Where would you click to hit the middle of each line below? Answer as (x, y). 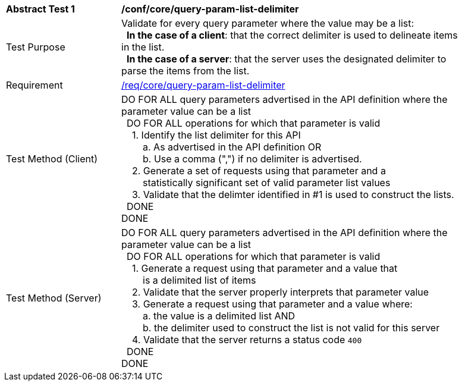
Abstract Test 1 (40, 9)
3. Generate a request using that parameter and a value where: (272, 304)
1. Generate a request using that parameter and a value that (265, 268)
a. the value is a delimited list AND (219, 316)
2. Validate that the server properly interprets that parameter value (281, 292)
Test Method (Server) (54, 298)
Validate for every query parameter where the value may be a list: (268, 23)
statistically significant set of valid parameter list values (267, 183)
